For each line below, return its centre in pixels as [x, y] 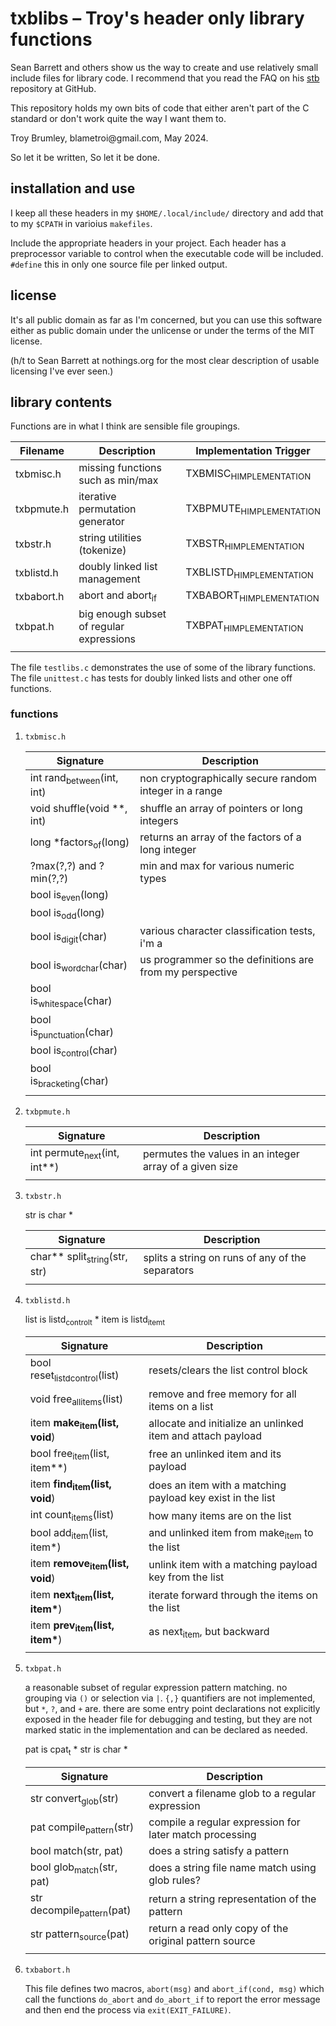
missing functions [120, 468]
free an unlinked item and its [215, 1454]
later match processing [202, 1834]
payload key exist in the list [212, 1497]
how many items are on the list [220, 1515]
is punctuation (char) [71, 1033]
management [109, 579]
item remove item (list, [79, 1564]
